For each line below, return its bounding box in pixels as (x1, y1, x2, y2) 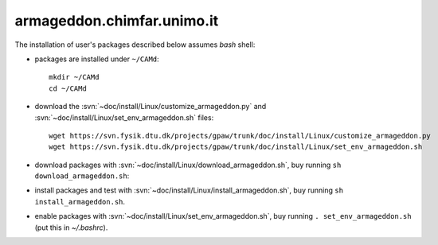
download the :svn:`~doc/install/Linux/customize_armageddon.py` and (34, 102, 267, 111)
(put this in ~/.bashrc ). (34, 223, 108, 232)
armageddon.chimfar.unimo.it (14, 12, 219, 29)
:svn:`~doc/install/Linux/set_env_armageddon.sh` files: (34, 112, 214, 122)
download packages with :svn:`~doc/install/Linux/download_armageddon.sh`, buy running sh (34, 160, 342, 169)
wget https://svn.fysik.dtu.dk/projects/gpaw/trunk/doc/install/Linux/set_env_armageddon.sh (49, 142, 423, 151)
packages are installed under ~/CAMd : (34, 54, 159, 64)
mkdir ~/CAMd (49, 72, 100, 82)
